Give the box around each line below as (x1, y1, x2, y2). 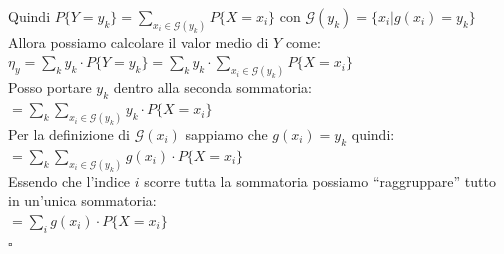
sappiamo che (185, 123, 268, 144)
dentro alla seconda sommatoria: (113, 77, 312, 98)
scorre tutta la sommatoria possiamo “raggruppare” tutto (144, 170, 496, 191)
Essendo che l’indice (8, 170, 131, 191)
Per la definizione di (8, 123, 130, 144)
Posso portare (8, 77, 92, 98)
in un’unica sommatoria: (8, 190, 157, 211)
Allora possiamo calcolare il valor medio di (8, 31, 269, 52)
